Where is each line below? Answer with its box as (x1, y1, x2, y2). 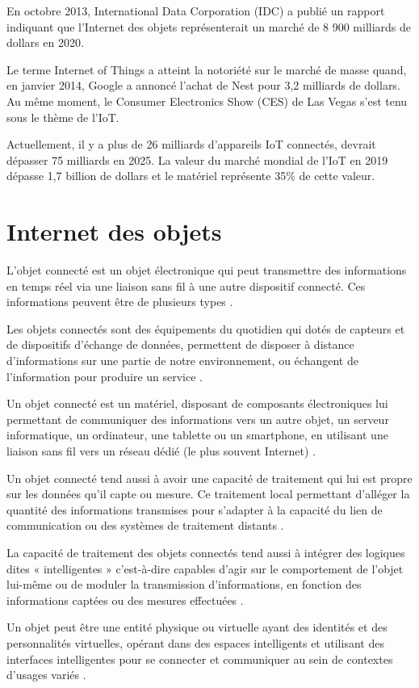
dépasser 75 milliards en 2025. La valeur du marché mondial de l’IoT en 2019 (6, 151, 388, 168)
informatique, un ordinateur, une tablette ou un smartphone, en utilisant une (6, 426, 388, 443)
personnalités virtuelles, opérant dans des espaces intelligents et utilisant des (6, 634, 384, 651)
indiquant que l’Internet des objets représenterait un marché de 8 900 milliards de (6, 18, 412, 35)
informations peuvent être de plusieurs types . (6, 293, 233, 310)
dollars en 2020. (6, 34, 84, 51)
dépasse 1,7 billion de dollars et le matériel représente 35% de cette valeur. (6, 167, 375, 184)
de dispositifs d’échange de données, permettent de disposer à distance (6, 336, 354, 353)
